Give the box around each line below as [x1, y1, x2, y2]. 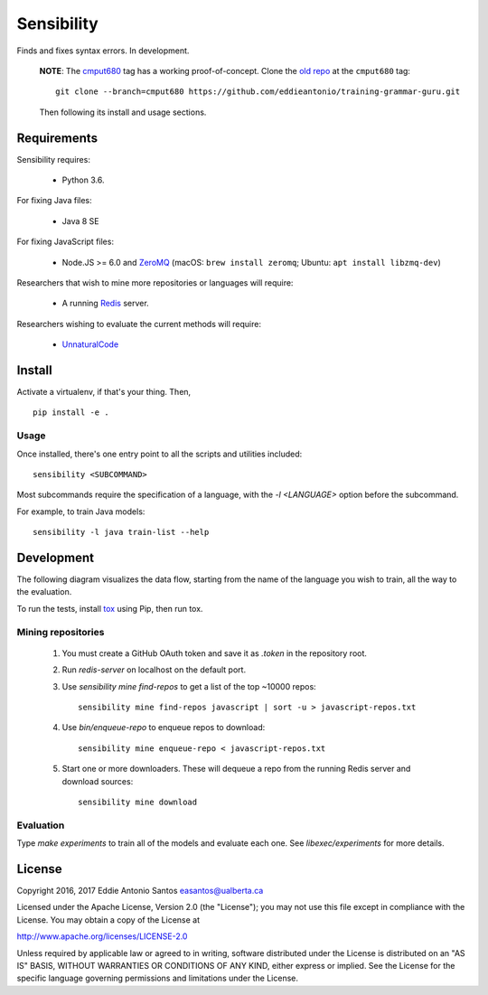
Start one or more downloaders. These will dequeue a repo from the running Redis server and [61, 764, 411, 774]
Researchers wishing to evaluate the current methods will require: [16, 318, 262, 329]
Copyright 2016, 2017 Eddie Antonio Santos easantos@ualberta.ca [16, 885, 264, 896]
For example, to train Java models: [16, 506, 145, 517]
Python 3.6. [61, 174, 105, 185]
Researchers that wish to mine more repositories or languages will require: [16, 277, 294, 288]
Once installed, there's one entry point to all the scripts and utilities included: [16, 448, 303, 459]
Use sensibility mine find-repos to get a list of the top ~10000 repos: [61, 681, 316, 691]
